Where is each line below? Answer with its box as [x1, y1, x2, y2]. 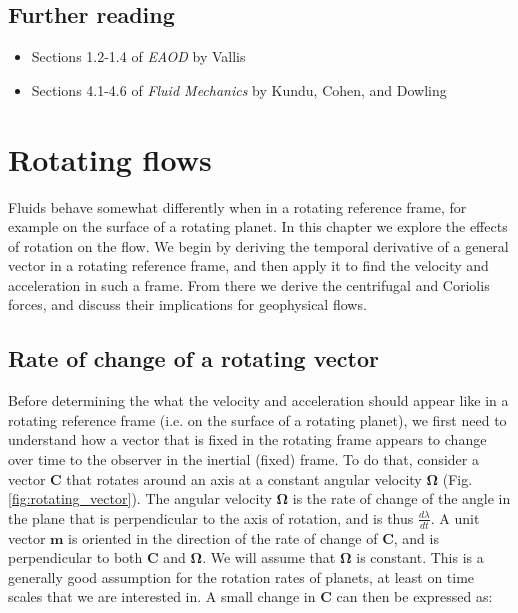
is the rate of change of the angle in [292, 488, 511, 509]
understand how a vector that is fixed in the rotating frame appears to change [8, 429, 487, 450]
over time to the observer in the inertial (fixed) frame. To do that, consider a [8, 449, 479, 470]
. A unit [430, 507, 480, 528]
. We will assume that [202, 547, 336, 568]
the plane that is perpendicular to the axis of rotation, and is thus [8, 507, 414, 528]
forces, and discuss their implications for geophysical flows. [8, 294, 367, 315]
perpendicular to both [8, 547, 143, 568]
